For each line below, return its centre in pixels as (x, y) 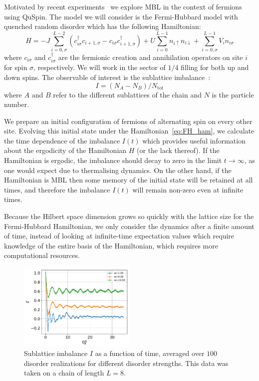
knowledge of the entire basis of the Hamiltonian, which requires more (111, 245)
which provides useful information (194, 140)
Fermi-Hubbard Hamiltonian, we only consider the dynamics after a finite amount (129, 226)
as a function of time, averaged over (150, 353)
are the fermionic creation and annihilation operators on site (150, 57)
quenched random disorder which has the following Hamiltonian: (103, 26)
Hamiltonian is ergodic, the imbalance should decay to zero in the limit (113, 160)
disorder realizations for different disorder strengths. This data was (126, 363)
